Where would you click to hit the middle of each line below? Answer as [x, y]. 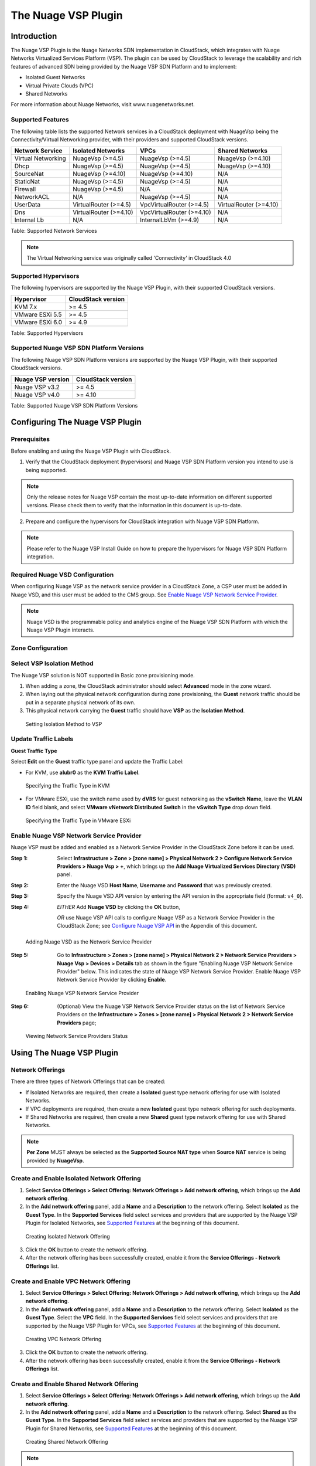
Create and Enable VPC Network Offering [71, 1281]
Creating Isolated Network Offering [68, 1236]
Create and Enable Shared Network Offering [75, 1384]
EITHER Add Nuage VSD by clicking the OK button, [119, 907]
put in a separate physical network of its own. [80, 702]
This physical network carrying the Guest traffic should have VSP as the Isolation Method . [135, 711]
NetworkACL [32, 197]
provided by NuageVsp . [55, 1160]
